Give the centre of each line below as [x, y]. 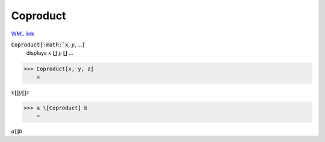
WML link [23, 34]
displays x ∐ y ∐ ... [50, 53]
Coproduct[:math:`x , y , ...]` [49, 45]
